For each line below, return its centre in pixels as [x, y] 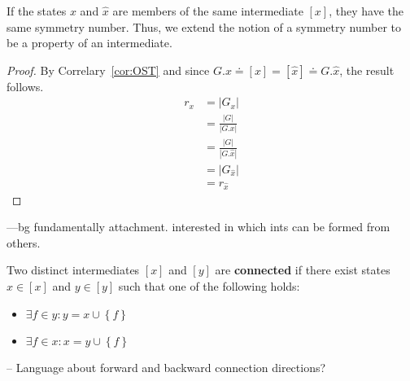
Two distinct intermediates [73, 270]
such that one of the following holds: [209, 285]
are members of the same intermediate [208, 11]
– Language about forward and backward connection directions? [166, 367]
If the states [37, 11]
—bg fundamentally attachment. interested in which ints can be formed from [198, 227]
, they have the [366, 11]
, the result [367, 70]
